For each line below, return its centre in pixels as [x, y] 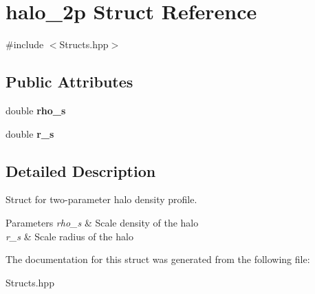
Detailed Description [81, 170]
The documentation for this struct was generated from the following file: [158, 259]
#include [25, 44]
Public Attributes [69, 82]
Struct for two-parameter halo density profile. [101, 199]
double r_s [30, 133]
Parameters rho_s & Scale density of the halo [102, 222]
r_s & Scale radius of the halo [69, 236]
